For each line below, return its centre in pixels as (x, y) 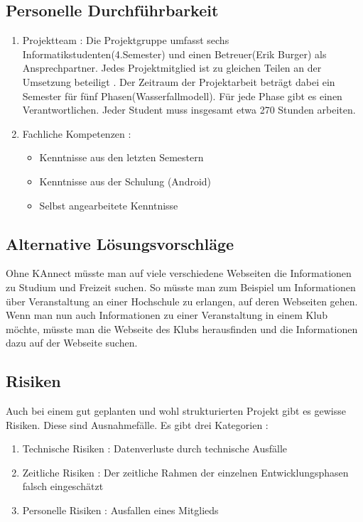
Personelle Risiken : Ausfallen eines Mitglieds (120, 510)
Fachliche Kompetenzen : (77, 133)
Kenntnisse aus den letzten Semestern (121, 157)
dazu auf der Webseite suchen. (72, 343)
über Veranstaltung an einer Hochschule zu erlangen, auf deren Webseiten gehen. (182, 301)
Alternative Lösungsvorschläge (120, 243)
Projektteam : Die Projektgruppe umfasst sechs (126, 40)
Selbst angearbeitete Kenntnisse (109, 205)
